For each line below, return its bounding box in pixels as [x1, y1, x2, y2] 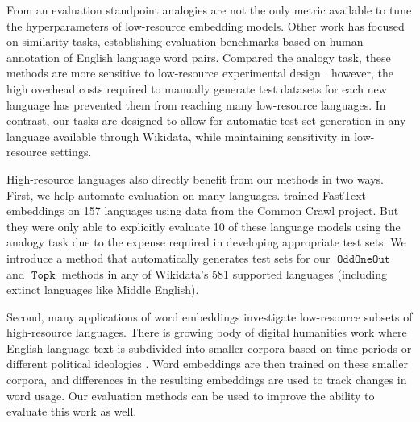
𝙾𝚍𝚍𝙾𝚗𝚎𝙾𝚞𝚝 [336, 253, 391, 265]
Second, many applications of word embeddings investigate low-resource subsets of [6, 308, 413, 325]
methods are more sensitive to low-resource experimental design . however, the [6, 64, 394, 81]
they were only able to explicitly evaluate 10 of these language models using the [6, 217, 401, 234]
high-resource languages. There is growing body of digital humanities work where [6, 324, 407, 341]
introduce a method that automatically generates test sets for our [6, 249, 331, 266]
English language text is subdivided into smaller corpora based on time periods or [6, 339, 412, 356]
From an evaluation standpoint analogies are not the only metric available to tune [6, 2, 412, 18]
